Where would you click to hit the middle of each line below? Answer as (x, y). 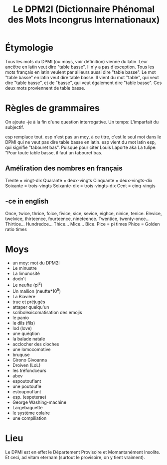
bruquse (21, 354)
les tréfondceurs (29, 370)
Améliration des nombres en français (64, 169)
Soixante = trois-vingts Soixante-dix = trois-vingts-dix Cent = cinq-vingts (80, 186)
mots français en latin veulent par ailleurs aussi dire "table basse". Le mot (81, 72)
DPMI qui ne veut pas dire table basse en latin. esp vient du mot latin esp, (81, 142)
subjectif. (15, 127)
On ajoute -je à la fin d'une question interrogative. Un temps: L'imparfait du (82, 122)
